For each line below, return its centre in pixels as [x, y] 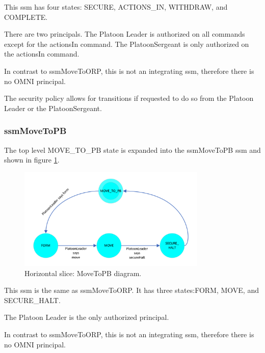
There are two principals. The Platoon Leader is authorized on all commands [125, 34]
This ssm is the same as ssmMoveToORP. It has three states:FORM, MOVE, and [131, 290]
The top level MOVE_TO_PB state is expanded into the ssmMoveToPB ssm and [132, 150]
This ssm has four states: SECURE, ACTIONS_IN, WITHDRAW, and [116, 7]
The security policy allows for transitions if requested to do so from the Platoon [129, 98]
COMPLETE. [26, 17]
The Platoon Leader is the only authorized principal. [87, 317]
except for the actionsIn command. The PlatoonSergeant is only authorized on [127, 44]
